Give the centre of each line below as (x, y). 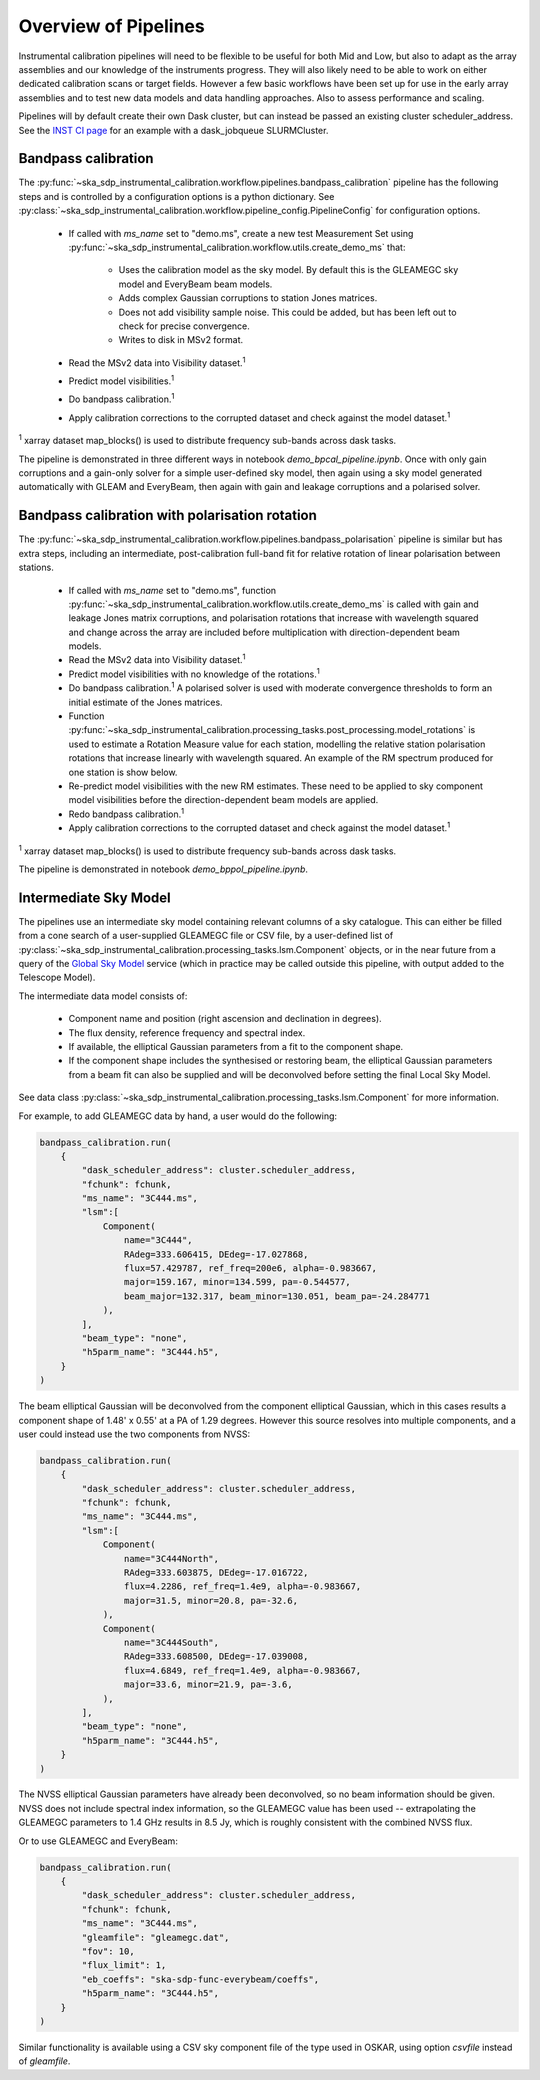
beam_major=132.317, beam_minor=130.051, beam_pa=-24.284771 (276, 1296)
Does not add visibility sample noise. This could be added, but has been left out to (287, 312)
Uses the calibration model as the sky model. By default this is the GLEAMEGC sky (288, 270)
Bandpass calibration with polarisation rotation (167, 515)
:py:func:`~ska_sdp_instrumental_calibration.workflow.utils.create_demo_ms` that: (237, 247)
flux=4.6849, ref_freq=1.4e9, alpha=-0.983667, (242, 1670)
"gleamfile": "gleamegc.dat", (155, 1937)
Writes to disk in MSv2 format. (181, 340)
